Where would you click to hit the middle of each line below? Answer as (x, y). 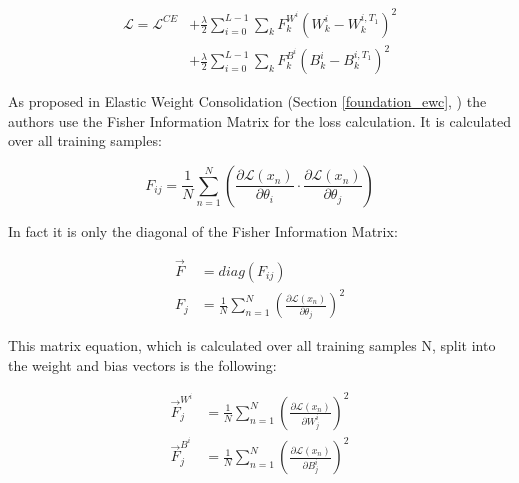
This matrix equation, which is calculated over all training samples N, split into (252, 345)
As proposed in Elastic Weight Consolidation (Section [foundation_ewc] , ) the (247, 101)
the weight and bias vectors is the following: (142, 364)
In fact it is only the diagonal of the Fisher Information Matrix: (203, 230)
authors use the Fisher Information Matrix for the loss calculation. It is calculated (259, 120)
